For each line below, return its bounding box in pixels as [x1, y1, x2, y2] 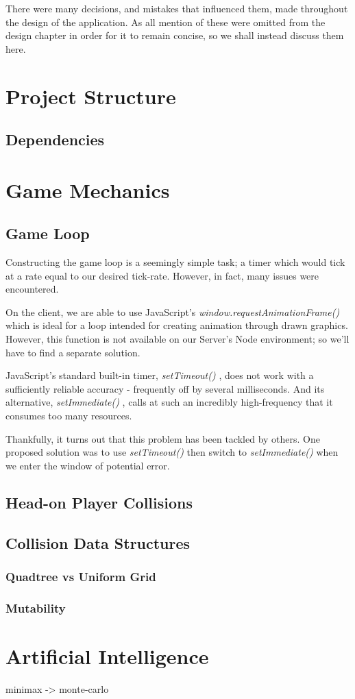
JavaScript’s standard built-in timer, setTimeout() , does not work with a [5, 368, 314, 382]
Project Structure [5, 82, 176, 110]
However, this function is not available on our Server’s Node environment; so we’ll [5, 332, 350, 346]
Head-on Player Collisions [5, 491, 193, 513]
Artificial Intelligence [5, 641, 209, 670]
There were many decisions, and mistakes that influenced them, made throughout [5, 1, 348, 15]
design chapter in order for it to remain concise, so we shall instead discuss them [5, 28, 344, 42]
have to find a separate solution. [5, 345, 140, 359]
